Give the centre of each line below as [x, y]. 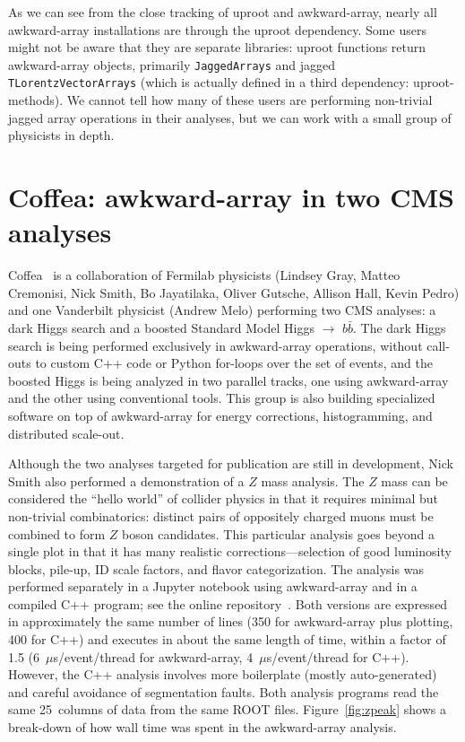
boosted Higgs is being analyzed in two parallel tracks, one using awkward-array [228, 380]
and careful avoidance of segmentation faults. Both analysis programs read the [224, 691]
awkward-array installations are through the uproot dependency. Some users [217, 29]
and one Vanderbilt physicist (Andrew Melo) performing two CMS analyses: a [222, 310]
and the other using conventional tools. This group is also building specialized [222, 398]
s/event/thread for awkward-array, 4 [153, 656]
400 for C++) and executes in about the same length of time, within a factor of [227, 639]
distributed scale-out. [66, 433]
